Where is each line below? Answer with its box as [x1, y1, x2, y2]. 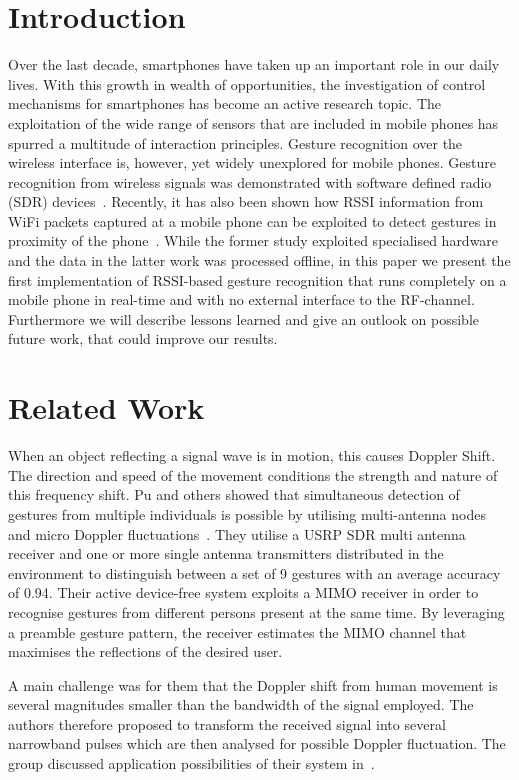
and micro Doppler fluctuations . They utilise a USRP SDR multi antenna [8, 523, 466, 544]
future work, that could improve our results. [8, 328, 278, 349]
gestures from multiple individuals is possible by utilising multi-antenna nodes [8, 503, 486, 524]
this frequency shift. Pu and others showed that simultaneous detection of [8, 484, 460, 505]
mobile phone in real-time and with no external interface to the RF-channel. [8, 289, 475, 310]
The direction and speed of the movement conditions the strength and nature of [8, 464, 498, 485]
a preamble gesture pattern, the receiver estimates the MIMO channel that [8, 621, 467, 642]
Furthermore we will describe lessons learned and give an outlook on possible [8, 308, 480, 329]
